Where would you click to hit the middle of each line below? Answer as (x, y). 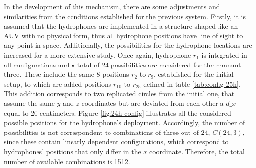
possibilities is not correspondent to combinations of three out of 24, (107, 132)
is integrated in (224, 54)
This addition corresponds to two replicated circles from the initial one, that (119, 93)
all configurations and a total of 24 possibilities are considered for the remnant (123, 64)
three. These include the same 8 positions (67, 74)
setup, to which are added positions (58, 84)
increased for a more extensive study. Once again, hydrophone (98, 54)
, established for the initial (194, 74)
